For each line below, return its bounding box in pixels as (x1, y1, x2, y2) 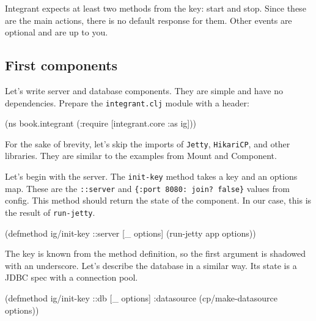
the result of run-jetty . (5, 205, 95, 218)
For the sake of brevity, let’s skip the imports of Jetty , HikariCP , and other (5, 137, 290, 150)
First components (5, 56, 118, 75)
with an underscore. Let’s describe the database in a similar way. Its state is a (5, 259, 297, 271)
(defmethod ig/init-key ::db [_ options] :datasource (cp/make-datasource (5, 292, 278, 304)
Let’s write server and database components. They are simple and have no (5, 84, 283, 97)
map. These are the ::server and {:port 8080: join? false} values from (5, 182, 290, 194)
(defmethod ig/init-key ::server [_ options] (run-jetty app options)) (5, 226, 256, 239)
